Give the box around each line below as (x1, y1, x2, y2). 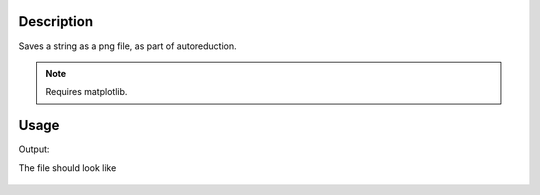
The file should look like (18, 161, 117, 174)
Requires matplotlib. (45, 86, 128, 98)
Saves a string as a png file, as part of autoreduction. (18, 40, 237, 52)
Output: (18, 143, 50, 155)
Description (18, 13, 94, 30)
